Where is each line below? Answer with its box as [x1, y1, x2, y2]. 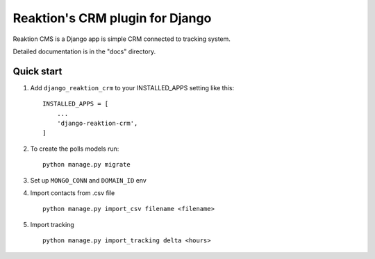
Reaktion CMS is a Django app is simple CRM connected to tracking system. [12, 35, 231, 43]
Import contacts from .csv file [30, 188, 115, 197]
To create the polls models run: [30, 144, 119, 153]
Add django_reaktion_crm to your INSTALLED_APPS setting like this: [30, 83, 235, 92]
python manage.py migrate [42, 160, 131, 169]
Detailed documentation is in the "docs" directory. [12, 47, 156, 56]
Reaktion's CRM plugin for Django [12, 10, 212, 26]
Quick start [12, 65, 62, 77]
